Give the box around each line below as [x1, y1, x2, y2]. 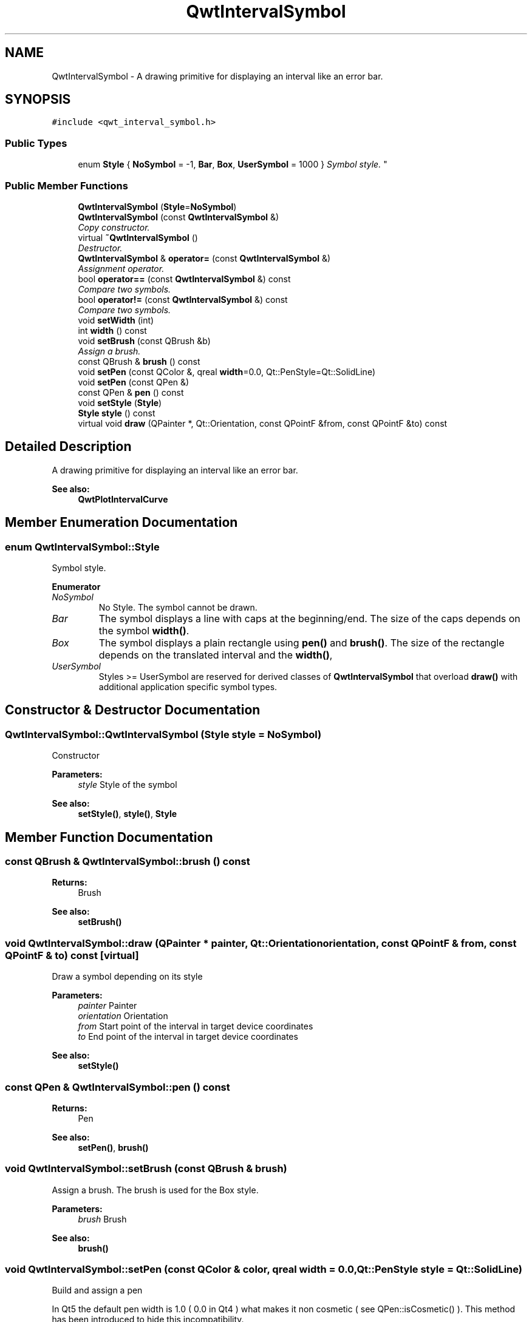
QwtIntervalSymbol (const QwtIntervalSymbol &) [78, 211, 279, 222]
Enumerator [52, 581, 101, 592]
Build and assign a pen [52, 1285, 143, 1296]
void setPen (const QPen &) [78, 376, 189, 387]
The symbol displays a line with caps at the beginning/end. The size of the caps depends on [98, 612, 520, 625]
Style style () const [78, 407, 155, 418]
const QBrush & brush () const [78, 356, 200, 367]
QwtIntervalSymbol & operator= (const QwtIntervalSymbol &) [78, 253, 331, 263]
